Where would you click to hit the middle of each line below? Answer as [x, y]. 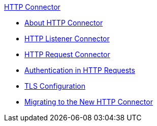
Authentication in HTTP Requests [80, 70]
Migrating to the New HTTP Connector [89, 102]
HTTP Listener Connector [67, 39]
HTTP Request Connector [67, 54]
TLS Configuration [55, 86]
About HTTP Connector [64, 23]
